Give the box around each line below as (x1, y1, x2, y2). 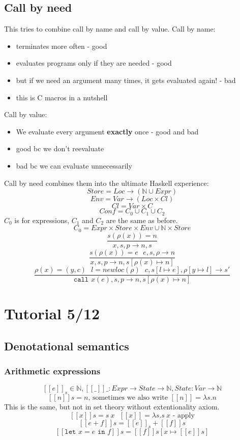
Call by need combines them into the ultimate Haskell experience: (4, 177, 209, 188)
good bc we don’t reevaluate (16, 143, 104, 154)
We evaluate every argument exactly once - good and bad (16, 126, 199, 136)
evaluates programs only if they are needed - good (16, 58, 172, 68)
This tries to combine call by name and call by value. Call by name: (4, 23, 216, 34)
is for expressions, (14, 214, 70, 225)
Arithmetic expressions (4, 364, 101, 377)
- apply (172, 411, 195, 419)
